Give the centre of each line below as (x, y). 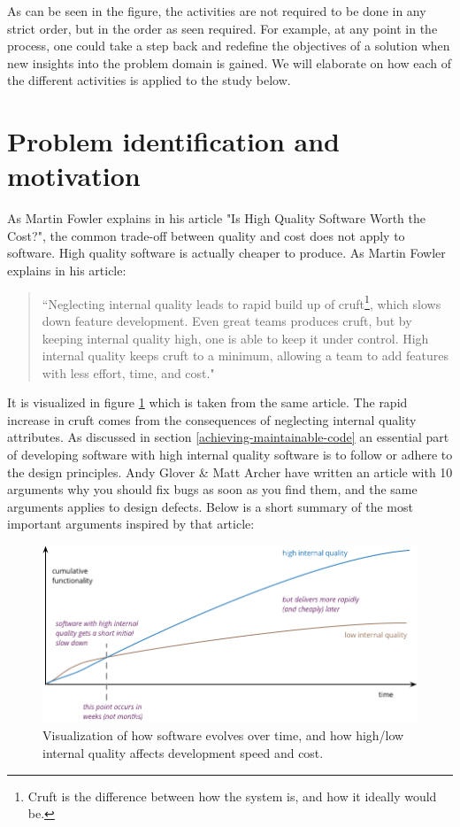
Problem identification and (173, 141)
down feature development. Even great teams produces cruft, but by (227, 320)
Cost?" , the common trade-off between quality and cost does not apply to (206, 235)
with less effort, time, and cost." (128, 372)
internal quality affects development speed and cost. (183, 753)
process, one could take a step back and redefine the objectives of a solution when (229, 46)
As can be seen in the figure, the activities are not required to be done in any (217, 11)
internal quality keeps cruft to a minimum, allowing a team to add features (245, 356)
